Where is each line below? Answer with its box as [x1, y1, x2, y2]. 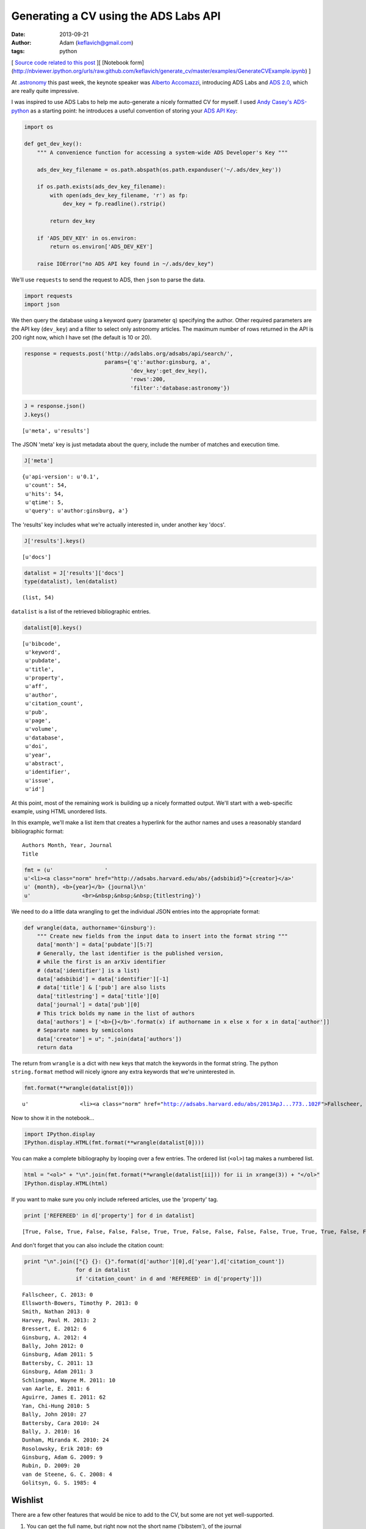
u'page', [25, 717, 51, 724]
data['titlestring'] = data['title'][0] [37, 993, 160, 999]
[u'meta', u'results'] [22, 427, 90, 434]
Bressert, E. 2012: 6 [22, 1325, 87, 1333]
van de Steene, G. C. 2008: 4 [22, 1471, 113, 1478]
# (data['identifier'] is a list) [37, 967, 140, 974]
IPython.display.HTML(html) [24, 1180, 108, 1187]
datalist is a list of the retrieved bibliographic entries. [11, 607, 151, 615]
